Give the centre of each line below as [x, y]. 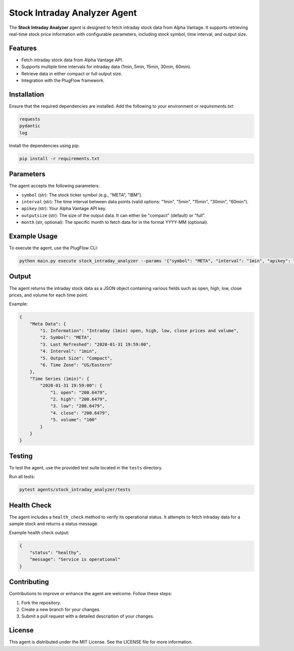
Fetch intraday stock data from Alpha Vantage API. [72, 60]
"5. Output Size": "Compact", [76, 358]
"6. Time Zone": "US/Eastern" [76, 365]
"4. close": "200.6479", [80, 413]
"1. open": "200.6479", [79, 392]
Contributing [29, 582]
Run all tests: [22, 477]
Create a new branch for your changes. [61, 609]
